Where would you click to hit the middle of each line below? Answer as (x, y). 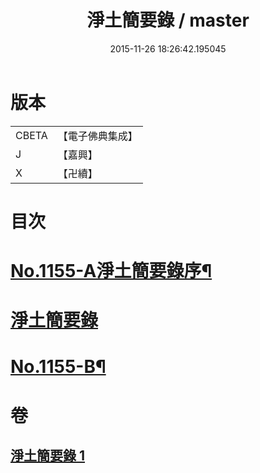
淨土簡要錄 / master (168, 20)
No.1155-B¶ (58, 367)
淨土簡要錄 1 (48, 456)
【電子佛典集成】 (97, 136)
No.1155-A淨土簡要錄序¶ (111, 271)
